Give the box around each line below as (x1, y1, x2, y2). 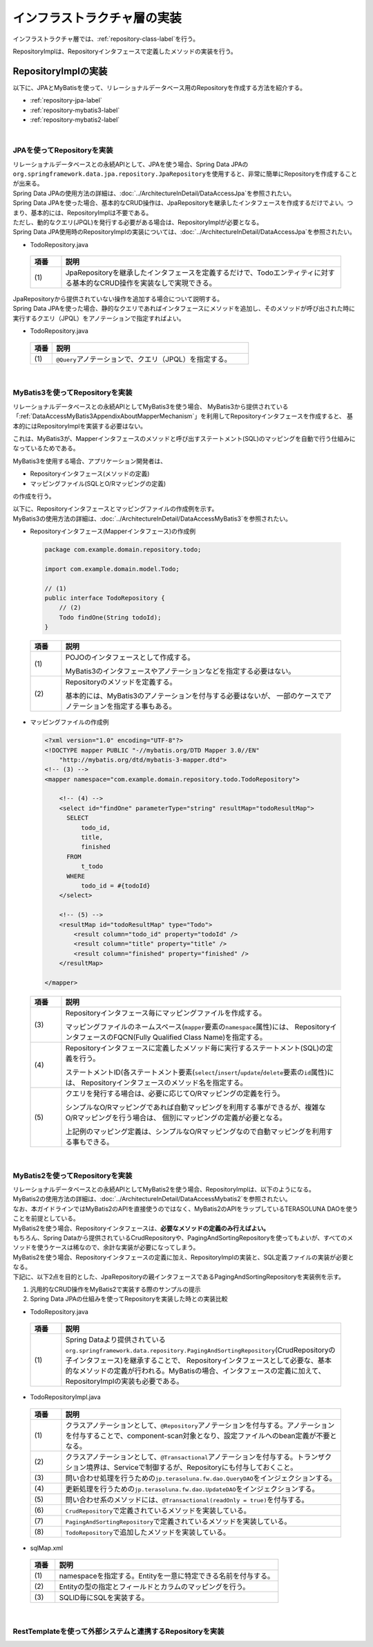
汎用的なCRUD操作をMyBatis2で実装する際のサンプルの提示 (30, 1285, 201, 1293)
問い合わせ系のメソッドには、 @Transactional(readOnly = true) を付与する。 (65, 1495, 309, 1504)
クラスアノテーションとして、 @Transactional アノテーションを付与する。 (65, 1452, 298, 1461)
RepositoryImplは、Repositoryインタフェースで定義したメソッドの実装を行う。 (12, 47, 238, 55)
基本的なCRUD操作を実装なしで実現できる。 (72, 278, 217, 288)
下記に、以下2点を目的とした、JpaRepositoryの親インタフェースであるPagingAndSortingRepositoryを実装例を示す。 (12, 1272, 345, 1281)
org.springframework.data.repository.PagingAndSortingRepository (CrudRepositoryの (65, 1345, 336, 1355)
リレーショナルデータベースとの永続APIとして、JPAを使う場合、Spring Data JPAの (12, 160, 249, 168)
